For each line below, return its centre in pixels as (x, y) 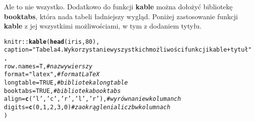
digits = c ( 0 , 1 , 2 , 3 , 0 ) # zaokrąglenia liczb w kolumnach (87, 107)
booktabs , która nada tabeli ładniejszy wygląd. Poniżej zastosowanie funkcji (121, 16)
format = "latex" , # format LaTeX (52, 75)
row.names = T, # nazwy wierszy (48, 66)
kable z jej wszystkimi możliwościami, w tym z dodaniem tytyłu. (103, 26)
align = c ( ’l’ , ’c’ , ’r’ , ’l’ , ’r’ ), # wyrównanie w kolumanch (93, 99)
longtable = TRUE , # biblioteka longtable (66, 83)
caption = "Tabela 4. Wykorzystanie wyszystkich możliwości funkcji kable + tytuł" (128, 50)
